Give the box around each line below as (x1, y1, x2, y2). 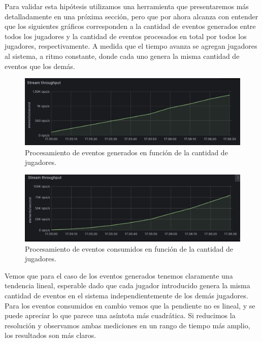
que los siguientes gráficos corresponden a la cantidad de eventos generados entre (5, 21, 256, 31)
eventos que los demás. (5, 60, 75, 71)
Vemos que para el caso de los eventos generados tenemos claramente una (5, 270, 233, 281)
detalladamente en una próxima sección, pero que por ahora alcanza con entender (5, 11, 258, 21)
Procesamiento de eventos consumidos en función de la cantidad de (25, 243, 234, 254)
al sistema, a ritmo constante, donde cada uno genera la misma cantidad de (5, 50, 240, 61)
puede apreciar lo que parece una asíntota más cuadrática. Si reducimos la (5, 310, 236, 321)
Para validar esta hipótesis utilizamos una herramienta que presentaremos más (5, 1, 249, 11)
